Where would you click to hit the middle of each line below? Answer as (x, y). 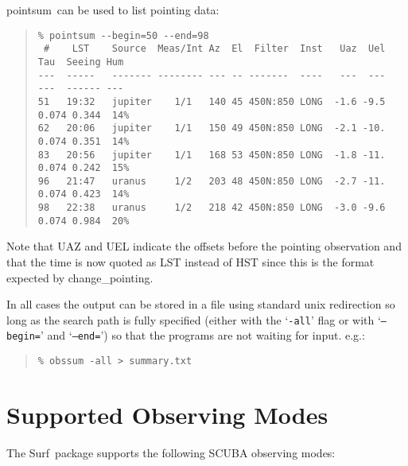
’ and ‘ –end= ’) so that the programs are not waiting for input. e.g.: (202, 335)
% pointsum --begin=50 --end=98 (123, 35)
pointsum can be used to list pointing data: (113, 10)
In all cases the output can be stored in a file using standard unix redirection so (201, 304)
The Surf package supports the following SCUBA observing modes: (171, 452)
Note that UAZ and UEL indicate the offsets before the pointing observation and (204, 246)
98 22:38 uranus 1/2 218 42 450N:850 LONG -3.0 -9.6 (212, 208)
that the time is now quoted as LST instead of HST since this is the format (190, 262)
